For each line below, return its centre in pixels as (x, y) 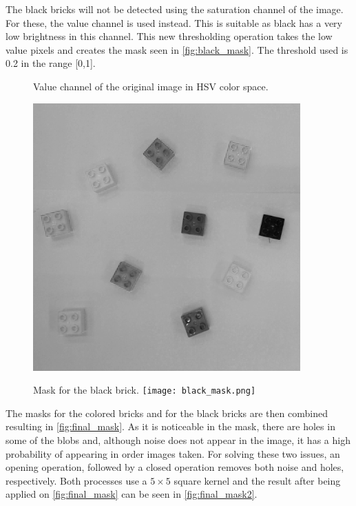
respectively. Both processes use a (76, 480)
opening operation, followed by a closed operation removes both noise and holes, (175, 467)
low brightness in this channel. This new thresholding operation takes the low (169, 36)
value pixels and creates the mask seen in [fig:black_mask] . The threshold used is (177, 49)
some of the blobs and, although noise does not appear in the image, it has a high (178, 440)
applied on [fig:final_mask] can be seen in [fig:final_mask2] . (132, 494)
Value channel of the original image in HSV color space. (151, 86)
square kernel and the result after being (257, 480)
